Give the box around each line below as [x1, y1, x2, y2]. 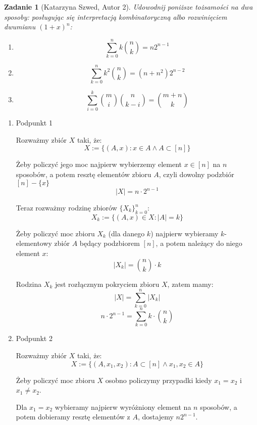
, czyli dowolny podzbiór [159, 168, 234, 179]
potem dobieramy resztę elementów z [16, 411, 130, 422]
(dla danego [108, 228, 145, 238]
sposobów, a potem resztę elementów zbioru [16, 168, 151, 179]
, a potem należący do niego [156, 238, 242, 248]
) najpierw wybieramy [150, 228, 219, 238]
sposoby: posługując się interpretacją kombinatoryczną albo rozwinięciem [4, 11, 227, 22]
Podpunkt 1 [16, 117, 53, 128]
